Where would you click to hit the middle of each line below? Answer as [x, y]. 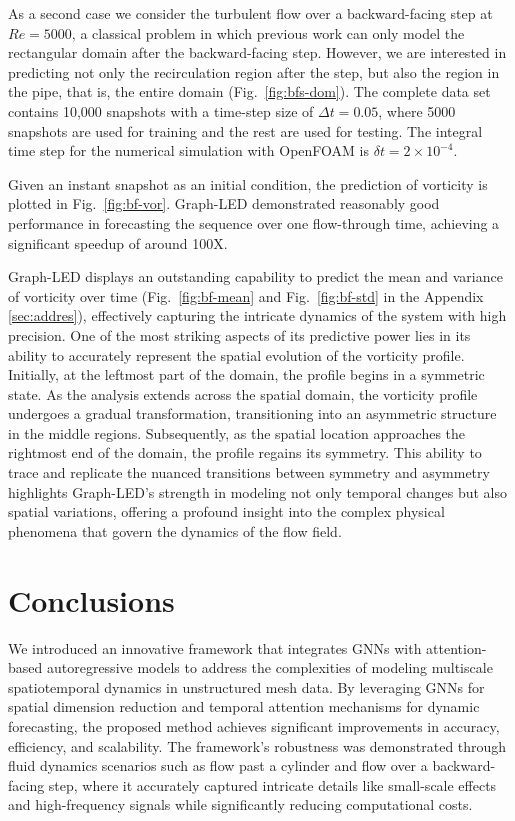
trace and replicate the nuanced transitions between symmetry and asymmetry [249, 472]
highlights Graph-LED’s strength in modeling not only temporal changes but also [258, 491]
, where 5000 [417, 110]
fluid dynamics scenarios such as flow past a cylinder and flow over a [218, 765]
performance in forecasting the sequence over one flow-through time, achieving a [254, 222]
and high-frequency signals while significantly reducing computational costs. [240, 804]
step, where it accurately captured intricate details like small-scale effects [272, 784]
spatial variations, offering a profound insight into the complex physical [226, 511]
